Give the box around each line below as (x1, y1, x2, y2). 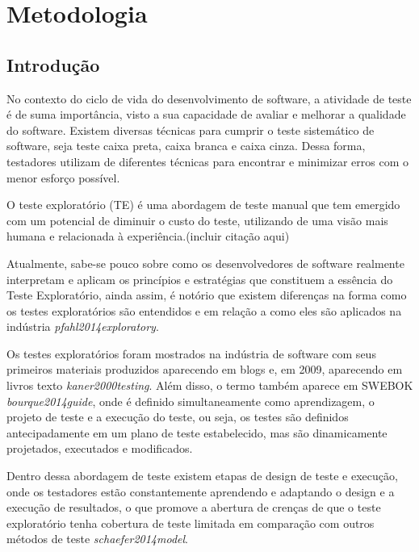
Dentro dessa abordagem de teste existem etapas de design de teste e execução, (6, 467, 398, 484)
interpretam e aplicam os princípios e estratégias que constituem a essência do (6, 270, 393, 287)
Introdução (6, 52, 100, 77)
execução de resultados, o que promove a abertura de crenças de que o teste (6, 499, 381, 516)
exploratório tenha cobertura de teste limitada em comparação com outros (6, 514, 375, 531)
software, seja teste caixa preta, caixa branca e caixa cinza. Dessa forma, (6, 137, 366, 154)
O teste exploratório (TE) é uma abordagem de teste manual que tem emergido (6, 196, 400, 213)
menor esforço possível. (6, 169, 120, 186)
